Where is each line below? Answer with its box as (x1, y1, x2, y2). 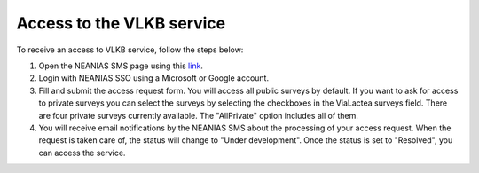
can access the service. (38, 147, 126, 158)
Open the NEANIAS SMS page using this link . (38, 60, 204, 71)
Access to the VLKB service (16, 13, 226, 33)
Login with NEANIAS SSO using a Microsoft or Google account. (38, 73, 270, 83)
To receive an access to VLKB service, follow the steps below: (16, 44, 244, 55)
